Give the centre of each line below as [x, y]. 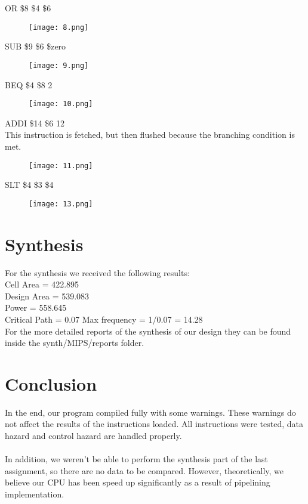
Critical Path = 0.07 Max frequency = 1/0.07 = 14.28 [104, 319]
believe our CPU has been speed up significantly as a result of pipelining [138, 482]
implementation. [35, 494]
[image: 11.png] [61, 166]
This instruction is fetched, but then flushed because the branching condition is [150, 134]
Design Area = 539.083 [47, 296]
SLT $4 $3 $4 [29, 185]
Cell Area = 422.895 [42, 284]
